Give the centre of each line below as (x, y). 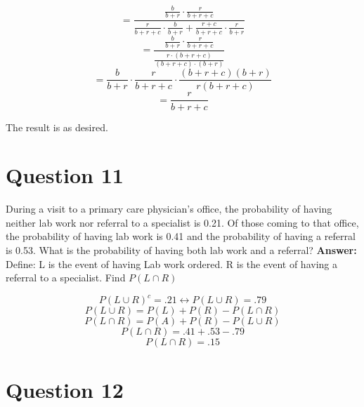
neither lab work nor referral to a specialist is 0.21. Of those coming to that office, (182, 222)
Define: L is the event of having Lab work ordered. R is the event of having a (171, 263)
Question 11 (65, 175)
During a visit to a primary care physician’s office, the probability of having (169, 209)
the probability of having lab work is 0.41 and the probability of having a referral (181, 236)
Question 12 (65, 389)
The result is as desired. (57, 127)
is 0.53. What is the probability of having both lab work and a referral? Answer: (181, 250)
